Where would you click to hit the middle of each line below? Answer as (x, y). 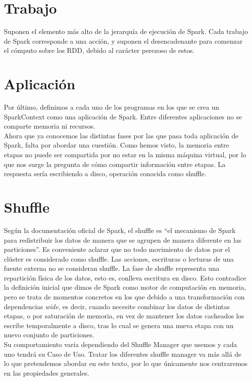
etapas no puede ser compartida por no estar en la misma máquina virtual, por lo (125, 154)
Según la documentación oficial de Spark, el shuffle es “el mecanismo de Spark (120, 230)
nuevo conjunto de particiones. (49, 335)
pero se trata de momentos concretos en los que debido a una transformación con (124, 297)
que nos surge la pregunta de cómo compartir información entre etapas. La (115, 164)
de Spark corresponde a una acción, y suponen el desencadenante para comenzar (123, 41)
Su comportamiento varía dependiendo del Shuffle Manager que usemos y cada (120, 344)
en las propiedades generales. (47, 373)
